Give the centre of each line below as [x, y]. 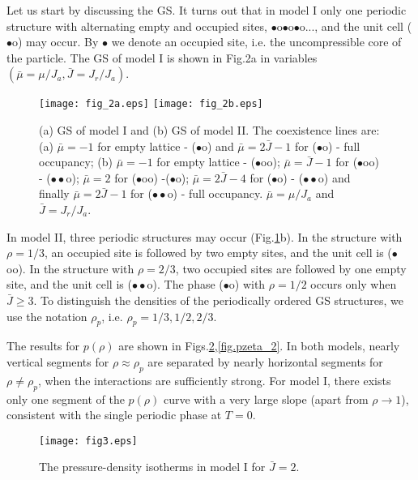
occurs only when [354, 284]
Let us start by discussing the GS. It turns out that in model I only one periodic [207, 10]
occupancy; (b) [76, 162]
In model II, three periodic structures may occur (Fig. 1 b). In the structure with [205, 236]
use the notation [47, 316]
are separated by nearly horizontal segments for [265, 361]
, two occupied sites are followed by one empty [291, 268]
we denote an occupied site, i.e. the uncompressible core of [256, 42]
